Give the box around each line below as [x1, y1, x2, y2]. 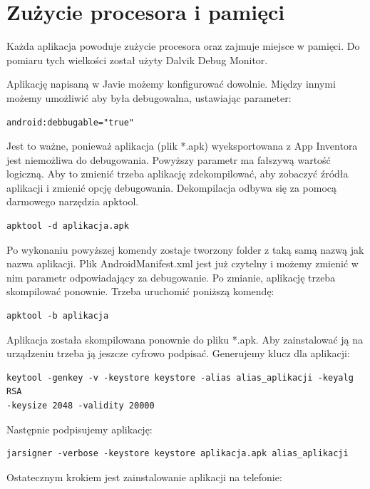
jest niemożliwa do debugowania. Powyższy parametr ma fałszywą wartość [6, 152, 331, 167]
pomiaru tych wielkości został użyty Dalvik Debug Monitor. [6, 52, 268, 67]
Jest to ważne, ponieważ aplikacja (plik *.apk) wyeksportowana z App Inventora [6, 138, 358, 153]
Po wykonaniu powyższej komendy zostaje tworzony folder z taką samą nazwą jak [6, 242, 364, 257]
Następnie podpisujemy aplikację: [6, 421, 153, 436]
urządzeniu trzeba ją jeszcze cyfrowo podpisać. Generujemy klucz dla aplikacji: [6, 346, 350, 361]
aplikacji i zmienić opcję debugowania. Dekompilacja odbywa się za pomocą [6, 180, 337, 195]
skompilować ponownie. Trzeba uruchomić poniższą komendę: [6, 284, 274, 299]
